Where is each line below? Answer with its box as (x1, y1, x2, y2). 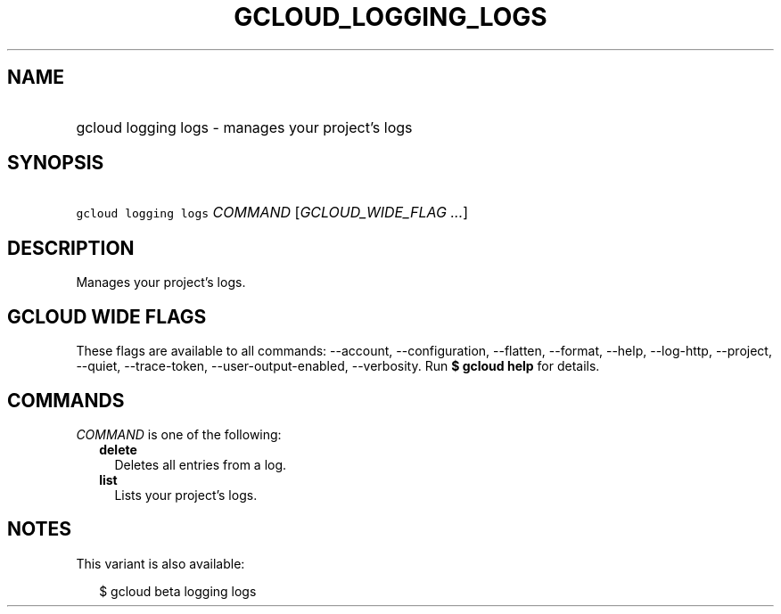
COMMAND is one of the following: (76, 426, 282, 442)
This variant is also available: (76, 555, 245, 571)
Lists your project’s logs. (114, 487, 258, 503)
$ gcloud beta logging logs (99, 583, 257, 599)
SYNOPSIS (7, 151, 104, 175)
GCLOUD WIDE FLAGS (7, 305, 207, 328)
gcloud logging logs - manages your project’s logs (76, 118, 413, 136)
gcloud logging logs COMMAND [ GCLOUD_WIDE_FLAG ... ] (76, 203, 469, 222)
